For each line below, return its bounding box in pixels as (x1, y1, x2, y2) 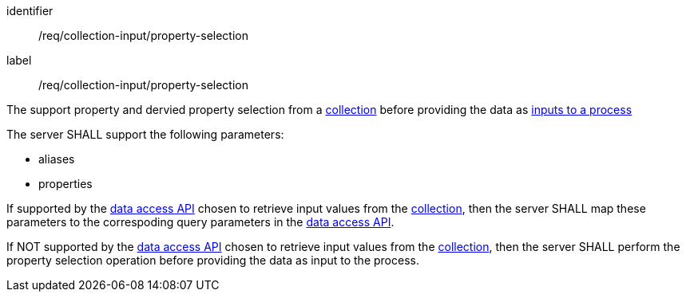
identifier (6, 4, 54, 18)
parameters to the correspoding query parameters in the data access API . (6, 215, 395, 229)
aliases (38, 152, 75, 166)
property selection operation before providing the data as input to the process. (6, 253, 419, 267)
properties (38, 177, 93, 190)
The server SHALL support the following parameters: (6, 127, 284, 141)
